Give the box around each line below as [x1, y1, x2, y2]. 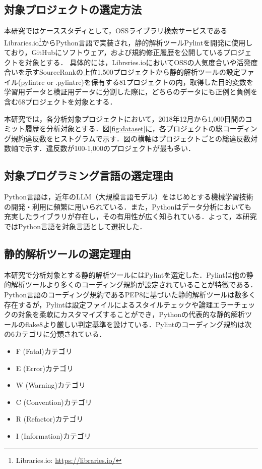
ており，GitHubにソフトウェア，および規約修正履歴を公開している [4, 47, 224, 58]
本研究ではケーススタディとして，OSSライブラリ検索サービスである [4, 25, 228, 36]
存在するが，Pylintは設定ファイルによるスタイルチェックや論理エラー [4, 299, 234, 309]
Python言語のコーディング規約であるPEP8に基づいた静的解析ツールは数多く [4, 289, 256, 299]
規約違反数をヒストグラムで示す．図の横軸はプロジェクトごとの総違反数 [11, 133, 250, 143]
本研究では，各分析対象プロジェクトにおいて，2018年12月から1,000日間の [4, 113, 245, 124]
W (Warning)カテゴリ [16, 380, 86, 390]
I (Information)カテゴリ [16, 430, 91, 441]
